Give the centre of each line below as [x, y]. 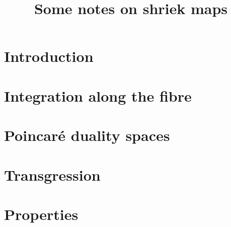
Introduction [49, 56]
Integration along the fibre [98, 95]
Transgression [52, 174]
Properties [41, 214]
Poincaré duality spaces [87, 135]
